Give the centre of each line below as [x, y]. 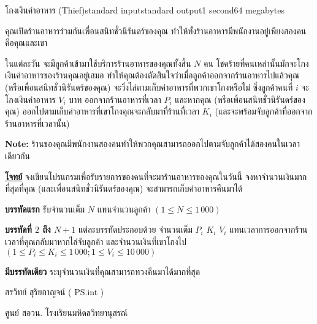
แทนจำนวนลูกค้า [124, 209]
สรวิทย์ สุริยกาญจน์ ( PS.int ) [55, 292]
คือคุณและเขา [26, 43]
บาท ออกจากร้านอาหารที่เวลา [115, 99]
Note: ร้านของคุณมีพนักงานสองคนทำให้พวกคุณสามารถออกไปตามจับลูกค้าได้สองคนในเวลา [153, 144]
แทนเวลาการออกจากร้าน [269, 229]
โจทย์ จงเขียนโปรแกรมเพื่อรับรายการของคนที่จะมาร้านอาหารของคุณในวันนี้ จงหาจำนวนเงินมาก [156, 176]
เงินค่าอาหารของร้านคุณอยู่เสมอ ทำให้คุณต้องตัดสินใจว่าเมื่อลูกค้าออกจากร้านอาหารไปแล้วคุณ [152, 75]
